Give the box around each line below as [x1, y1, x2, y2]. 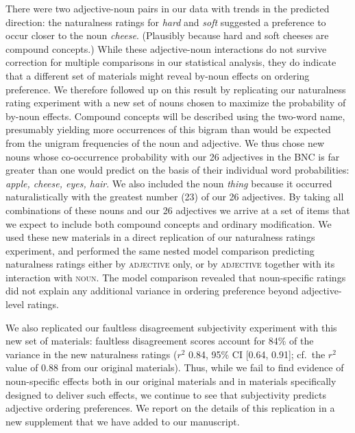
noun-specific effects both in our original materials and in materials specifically [5, 374, 336, 388]
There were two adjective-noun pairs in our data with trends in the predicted [5, 1, 330, 15]
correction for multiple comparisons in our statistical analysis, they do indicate [5, 55, 336, 69]
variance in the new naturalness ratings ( [5, 347, 177, 361]
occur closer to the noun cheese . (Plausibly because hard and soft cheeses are [5, 28, 329, 43]
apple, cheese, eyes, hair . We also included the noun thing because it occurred [5, 176, 332, 190]
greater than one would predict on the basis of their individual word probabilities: [5, 163, 350, 177]
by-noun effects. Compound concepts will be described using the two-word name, [5, 108, 345, 123]
